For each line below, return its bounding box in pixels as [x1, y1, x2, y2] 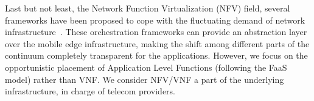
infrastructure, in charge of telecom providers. [5, 85, 176, 97]
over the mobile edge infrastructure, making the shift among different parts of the [5, 37, 310, 50]
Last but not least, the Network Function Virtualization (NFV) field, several [5, 2, 290, 14]
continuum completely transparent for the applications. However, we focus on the [5, 49, 308, 62]
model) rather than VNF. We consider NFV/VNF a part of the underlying [5, 73, 284, 85]
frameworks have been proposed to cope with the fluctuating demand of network [5, 13, 305, 26]
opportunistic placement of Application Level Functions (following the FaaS [5, 60, 287, 73]
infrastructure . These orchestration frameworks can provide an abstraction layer [5, 25, 307, 38]
